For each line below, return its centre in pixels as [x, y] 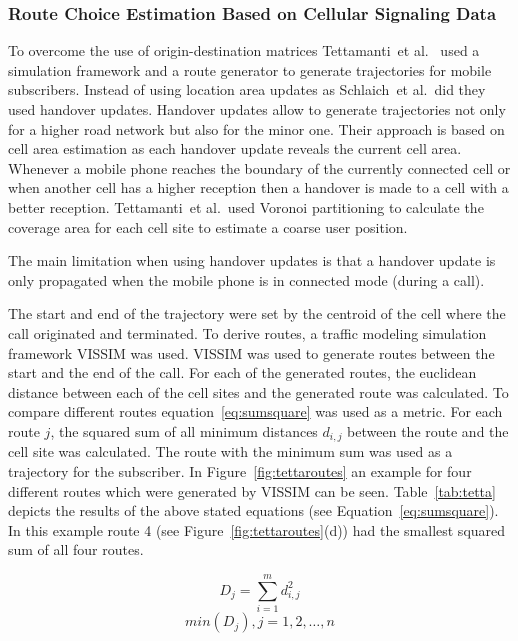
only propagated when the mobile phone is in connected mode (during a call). [246, 279]
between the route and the [428, 430]
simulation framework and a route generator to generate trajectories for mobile [250, 69]
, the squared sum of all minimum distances [184, 430]
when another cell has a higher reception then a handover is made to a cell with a [258, 187]
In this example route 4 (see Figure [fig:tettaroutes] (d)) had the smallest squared [257, 529]
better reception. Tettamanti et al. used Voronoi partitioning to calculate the [246, 206]
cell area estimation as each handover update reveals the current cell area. [235, 148]
